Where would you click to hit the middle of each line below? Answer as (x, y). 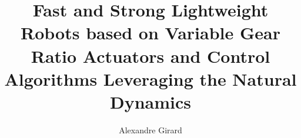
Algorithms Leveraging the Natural (150, 78)
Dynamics (150, 101)
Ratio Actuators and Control (150, 55)
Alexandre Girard (150, 129)
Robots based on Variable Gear (150, 33)
